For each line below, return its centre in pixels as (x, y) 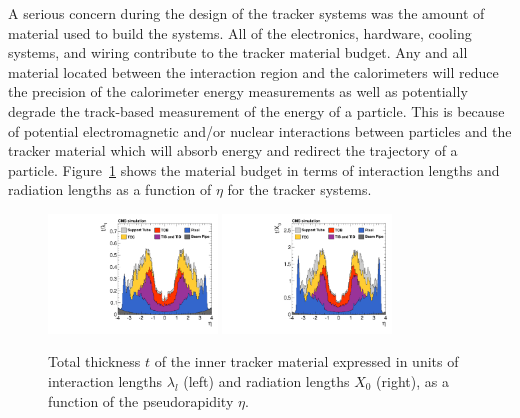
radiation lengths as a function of (110, 189)
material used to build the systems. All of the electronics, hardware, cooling (240, 32)
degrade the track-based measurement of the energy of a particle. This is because (256, 110)
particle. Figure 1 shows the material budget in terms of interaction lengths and (254, 169)
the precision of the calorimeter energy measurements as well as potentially (238, 91)
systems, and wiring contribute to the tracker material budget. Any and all (238, 52)
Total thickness (94, 361)
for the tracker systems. (299, 189)
